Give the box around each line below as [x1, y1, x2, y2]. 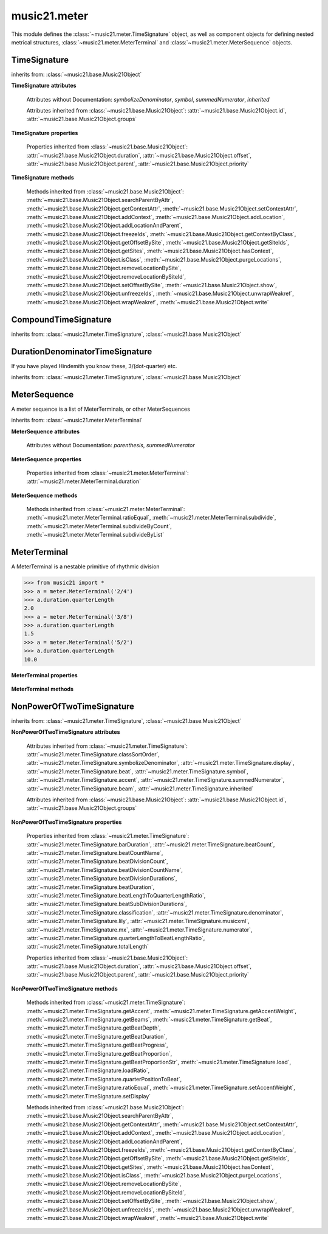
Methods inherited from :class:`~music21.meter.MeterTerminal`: [26, 506, 185, 513]
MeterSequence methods [11, 492, 78, 499]
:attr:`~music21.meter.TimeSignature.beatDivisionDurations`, [26, 875, 177, 882]
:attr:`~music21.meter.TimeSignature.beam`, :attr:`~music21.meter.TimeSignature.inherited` [26, 785, 254, 792]
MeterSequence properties [11, 455, 82, 462]
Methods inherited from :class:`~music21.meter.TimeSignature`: [26, 999, 185, 1006]
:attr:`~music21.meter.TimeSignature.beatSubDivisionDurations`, [26, 901, 188, 908]
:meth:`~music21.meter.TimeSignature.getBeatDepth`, [26, 1024, 161, 1031]
